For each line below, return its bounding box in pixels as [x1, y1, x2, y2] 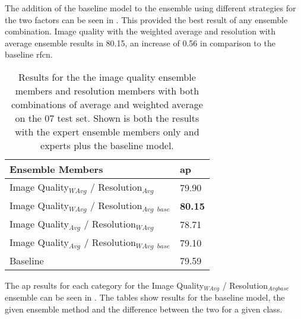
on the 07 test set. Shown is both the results [15, 110, 199, 125]
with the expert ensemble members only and [15, 124, 199, 138]
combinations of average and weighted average [11, 97, 203, 111]
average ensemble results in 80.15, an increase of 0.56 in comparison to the [5, 36, 275, 49]
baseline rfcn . [5, 48, 53, 61]
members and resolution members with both [15, 83, 199, 97]
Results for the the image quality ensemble [18, 70, 196, 84]
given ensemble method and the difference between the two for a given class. [5, 302, 283, 315]
